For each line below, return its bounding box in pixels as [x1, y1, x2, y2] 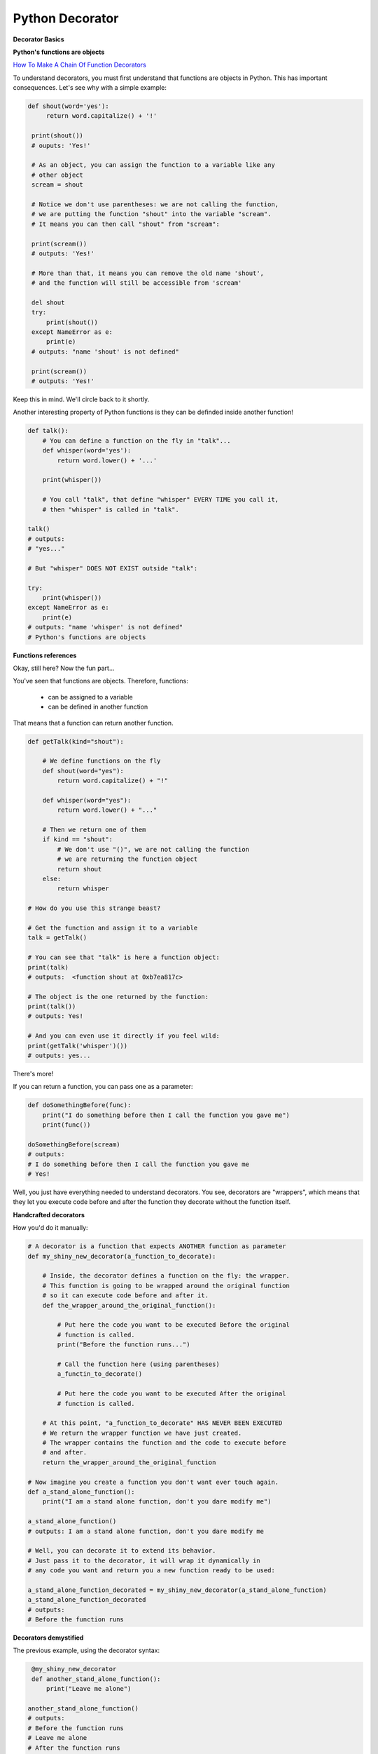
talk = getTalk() [27, 934, 87, 942]
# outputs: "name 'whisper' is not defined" [27, 623, 183, 631]
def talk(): [27, 427, 69, 435]
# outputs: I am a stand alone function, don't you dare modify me [27, 1527, 265, 1535]
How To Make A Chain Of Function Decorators [13, 60, 146, 69]
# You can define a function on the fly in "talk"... [42, 436, 231, 445]
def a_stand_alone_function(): [27, 1488, 136, 1496]
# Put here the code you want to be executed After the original [57, 1390, 286, 1398]
